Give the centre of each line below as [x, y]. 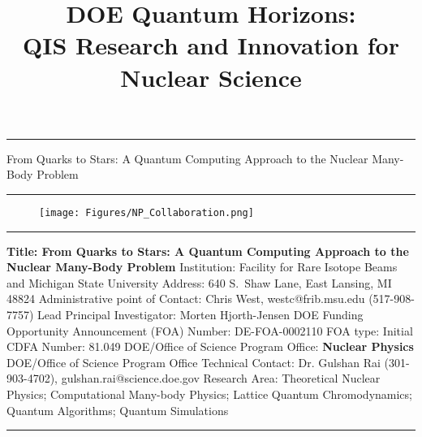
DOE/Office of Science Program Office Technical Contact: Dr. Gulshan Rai [194, 362]
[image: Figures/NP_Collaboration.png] [146, 212]
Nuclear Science [211, 77]
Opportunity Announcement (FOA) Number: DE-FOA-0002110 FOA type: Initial [210, 330]
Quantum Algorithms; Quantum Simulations [118, 410]
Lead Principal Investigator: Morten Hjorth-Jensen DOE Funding [200, 314]
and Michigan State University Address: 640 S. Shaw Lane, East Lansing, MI [199, 282]
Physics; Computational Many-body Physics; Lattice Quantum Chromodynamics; [209, 394]
